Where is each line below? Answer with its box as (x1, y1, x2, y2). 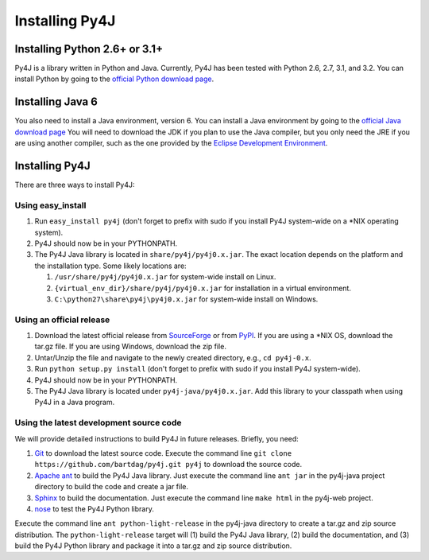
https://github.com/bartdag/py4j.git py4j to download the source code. (34, 460, 302, 469)
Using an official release (14, 314, 110, 325)
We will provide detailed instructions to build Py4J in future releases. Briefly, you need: (14, 434, 300, 443)
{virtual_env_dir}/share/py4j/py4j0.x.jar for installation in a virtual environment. (54, 283, 351, 293)
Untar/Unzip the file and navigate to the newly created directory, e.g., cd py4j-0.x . (34, 352, 311, 362)
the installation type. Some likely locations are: (34, 261, 187, 270)
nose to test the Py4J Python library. (34, 504, 154, 513)
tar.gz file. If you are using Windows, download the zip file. (34, 342, 226, 352)
